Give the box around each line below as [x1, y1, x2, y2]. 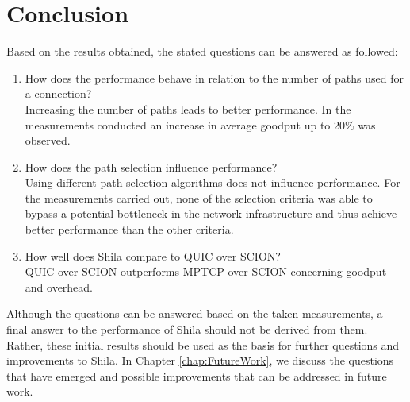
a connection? [25, 85, 92, 102]
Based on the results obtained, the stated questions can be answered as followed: [6, 43, 398, 60]
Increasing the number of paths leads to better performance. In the [25, 100, 351, 117]
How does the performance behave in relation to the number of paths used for [25, 69, 404, 86]
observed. [25, 132, 71, 149]
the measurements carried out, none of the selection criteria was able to [25, 189, 373, 206]
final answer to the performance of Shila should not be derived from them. [6, 321, 368, 338]
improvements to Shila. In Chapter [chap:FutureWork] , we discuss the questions [6, 352, 394, 369]
